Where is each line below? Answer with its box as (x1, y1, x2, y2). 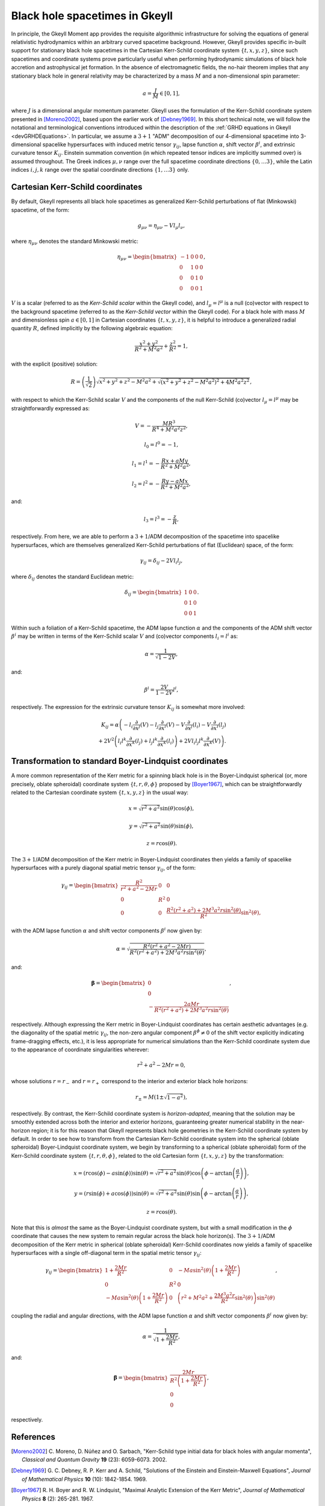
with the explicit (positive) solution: (11, 360, 97, 367)
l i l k (117, 737, 126, 746)
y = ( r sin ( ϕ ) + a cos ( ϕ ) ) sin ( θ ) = (74, 1190, 155, 1197)
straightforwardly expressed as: (11, 404, 90, 412)
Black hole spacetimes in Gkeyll (11, 9, 173, 22)
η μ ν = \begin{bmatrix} (117, 254, 178, 262)
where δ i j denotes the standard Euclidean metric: (11, 573, 134, 581)
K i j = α (101, 721, 120, 730)
